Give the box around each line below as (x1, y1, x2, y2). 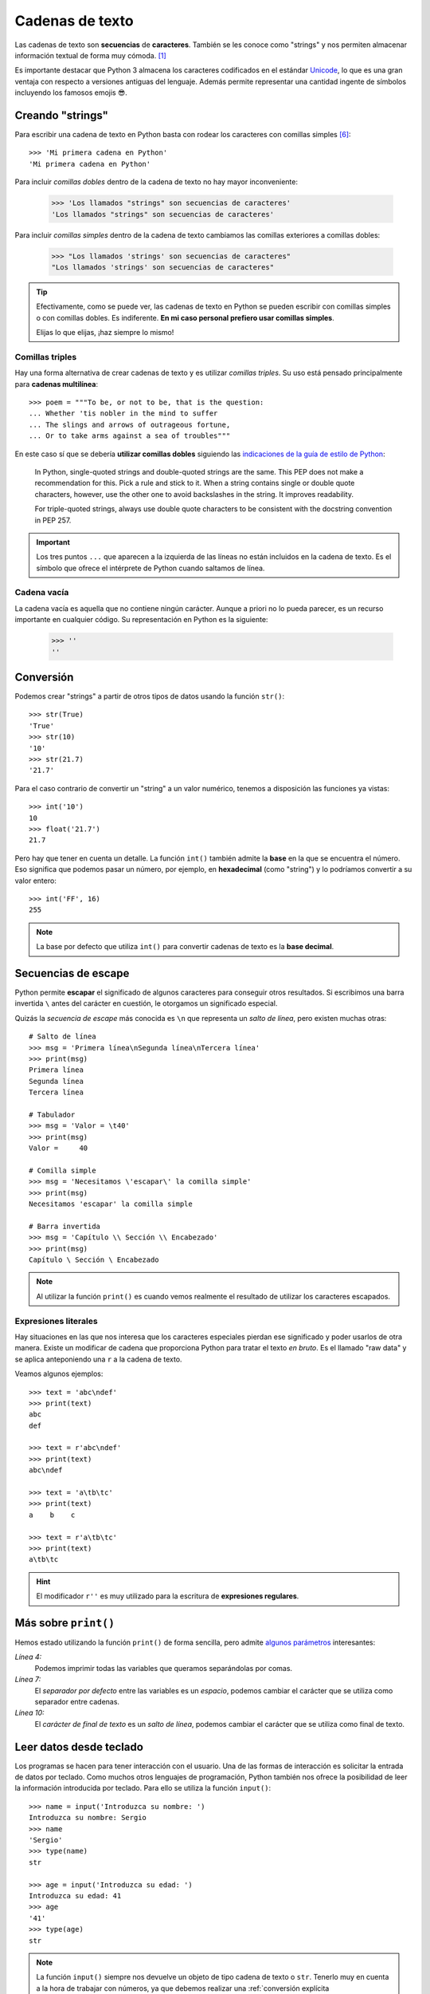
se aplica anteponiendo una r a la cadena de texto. (14, 1354, 182, 1364)
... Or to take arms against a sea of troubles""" (29, 432, 231, 440)
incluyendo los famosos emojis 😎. (14, 88, 127, 97)
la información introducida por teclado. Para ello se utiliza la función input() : (14, 1783, 272, 1793)
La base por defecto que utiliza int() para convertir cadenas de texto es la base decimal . (36, 942, 334, 952)
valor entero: (14, 876, 57, 885)
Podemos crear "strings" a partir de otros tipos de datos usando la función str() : (14, 692, 285, 701)
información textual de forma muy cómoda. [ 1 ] (14, 50, 166, 60)
